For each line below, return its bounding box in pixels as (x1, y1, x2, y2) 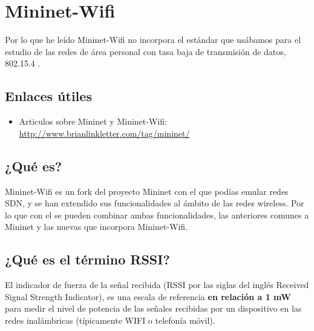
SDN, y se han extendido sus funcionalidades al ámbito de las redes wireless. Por (5, 197, 304, 209)
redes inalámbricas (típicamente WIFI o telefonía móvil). (5, 313, 215, 326)
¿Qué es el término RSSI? (5, 250, 170, 269)
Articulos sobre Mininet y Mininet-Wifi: (19, 115, 167, 128)
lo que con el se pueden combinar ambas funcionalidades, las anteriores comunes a (5, 208, 309, 221)
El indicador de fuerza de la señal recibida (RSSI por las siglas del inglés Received (5, 278, 309, 291)
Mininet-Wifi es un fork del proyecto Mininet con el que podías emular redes (5, 185, 289, 197)
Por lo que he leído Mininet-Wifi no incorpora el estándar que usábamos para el (5, 33, 301, 46)
